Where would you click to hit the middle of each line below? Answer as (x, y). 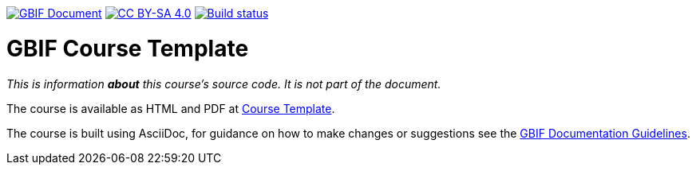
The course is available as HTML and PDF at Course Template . (171, 108)
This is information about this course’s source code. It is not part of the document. (224, 84)
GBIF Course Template (128, 48)
